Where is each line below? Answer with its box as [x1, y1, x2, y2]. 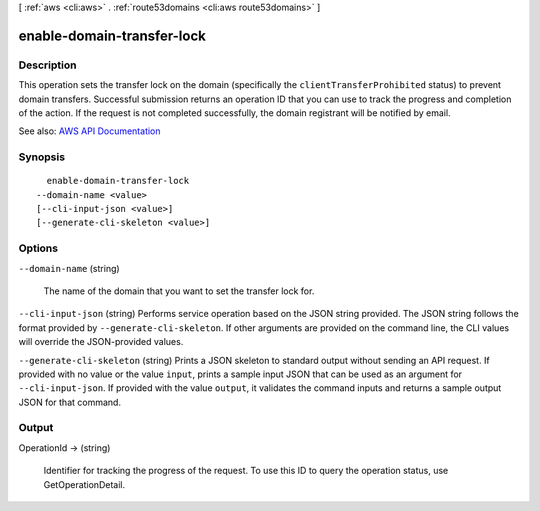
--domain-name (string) [18, 262, 120, 274]
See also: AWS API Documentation [18, 125, 161, 137]
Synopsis [18, 150, 65, 164]
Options [18, 241, 59, 255]
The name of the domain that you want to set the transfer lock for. [43, 285, 315, 297]
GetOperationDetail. [43, 478, 125, 490]
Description [18, 58, 77, 72]
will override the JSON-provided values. [18, 336, 184, 348]
